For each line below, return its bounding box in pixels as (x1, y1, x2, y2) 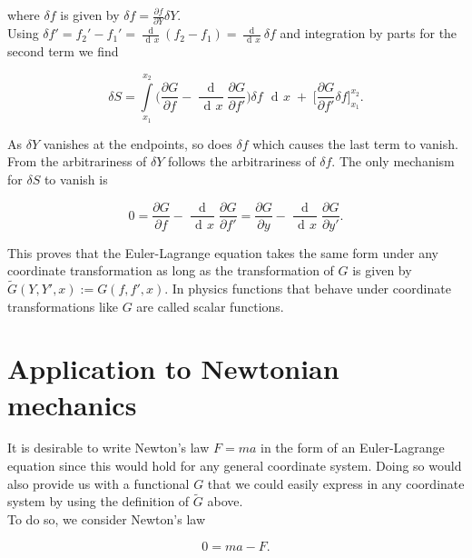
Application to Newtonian (7, 350, 339, 387)
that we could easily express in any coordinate (207, 473, 465, 493)
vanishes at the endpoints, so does (43, 134, 232, 153)
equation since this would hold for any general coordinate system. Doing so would (7, 456, 462, 475)
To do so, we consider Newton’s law (7, 510, 206, 529)
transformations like (7, 296, 118, 315)
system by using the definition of (7, 492, 190, 511)
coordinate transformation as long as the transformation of (7, 261, 334, 280)
